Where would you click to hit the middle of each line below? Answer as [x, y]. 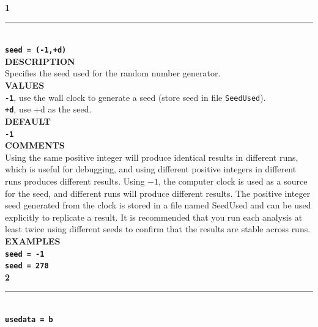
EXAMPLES [33, 241]
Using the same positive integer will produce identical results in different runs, [152, 157]
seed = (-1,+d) [36, 50]
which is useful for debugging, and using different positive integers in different [151, 169]
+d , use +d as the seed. [48, 109]
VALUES [25, 85]
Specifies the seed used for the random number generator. [113, 73]
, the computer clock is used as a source [233, 181]
